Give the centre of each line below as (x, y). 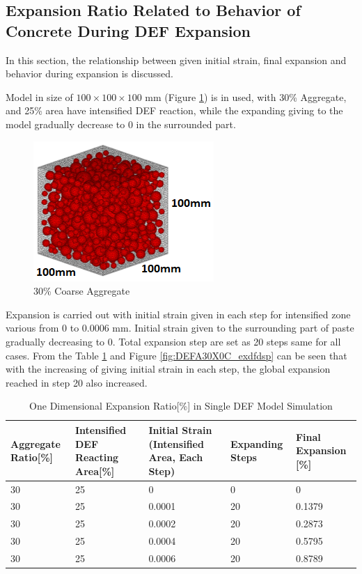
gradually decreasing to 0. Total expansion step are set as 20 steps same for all (173, 341)
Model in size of (39, 96)
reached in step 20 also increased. (77, 382)
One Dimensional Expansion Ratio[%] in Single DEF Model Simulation (181, 406)
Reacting (97, 457)
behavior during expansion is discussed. (89, 73)
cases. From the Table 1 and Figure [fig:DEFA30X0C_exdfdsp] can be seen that (176, 355)
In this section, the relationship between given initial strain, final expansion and (176, 60)
